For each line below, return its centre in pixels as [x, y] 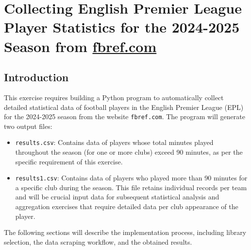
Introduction [36, 77]
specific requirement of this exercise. [69, 161]
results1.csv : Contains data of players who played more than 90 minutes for [131, 178]
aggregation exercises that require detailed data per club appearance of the [127, 206]
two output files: [28, 126]
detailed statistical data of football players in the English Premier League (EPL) [124, 107]
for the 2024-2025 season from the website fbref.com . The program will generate [125, 116]
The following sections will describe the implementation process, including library [125, 232]
